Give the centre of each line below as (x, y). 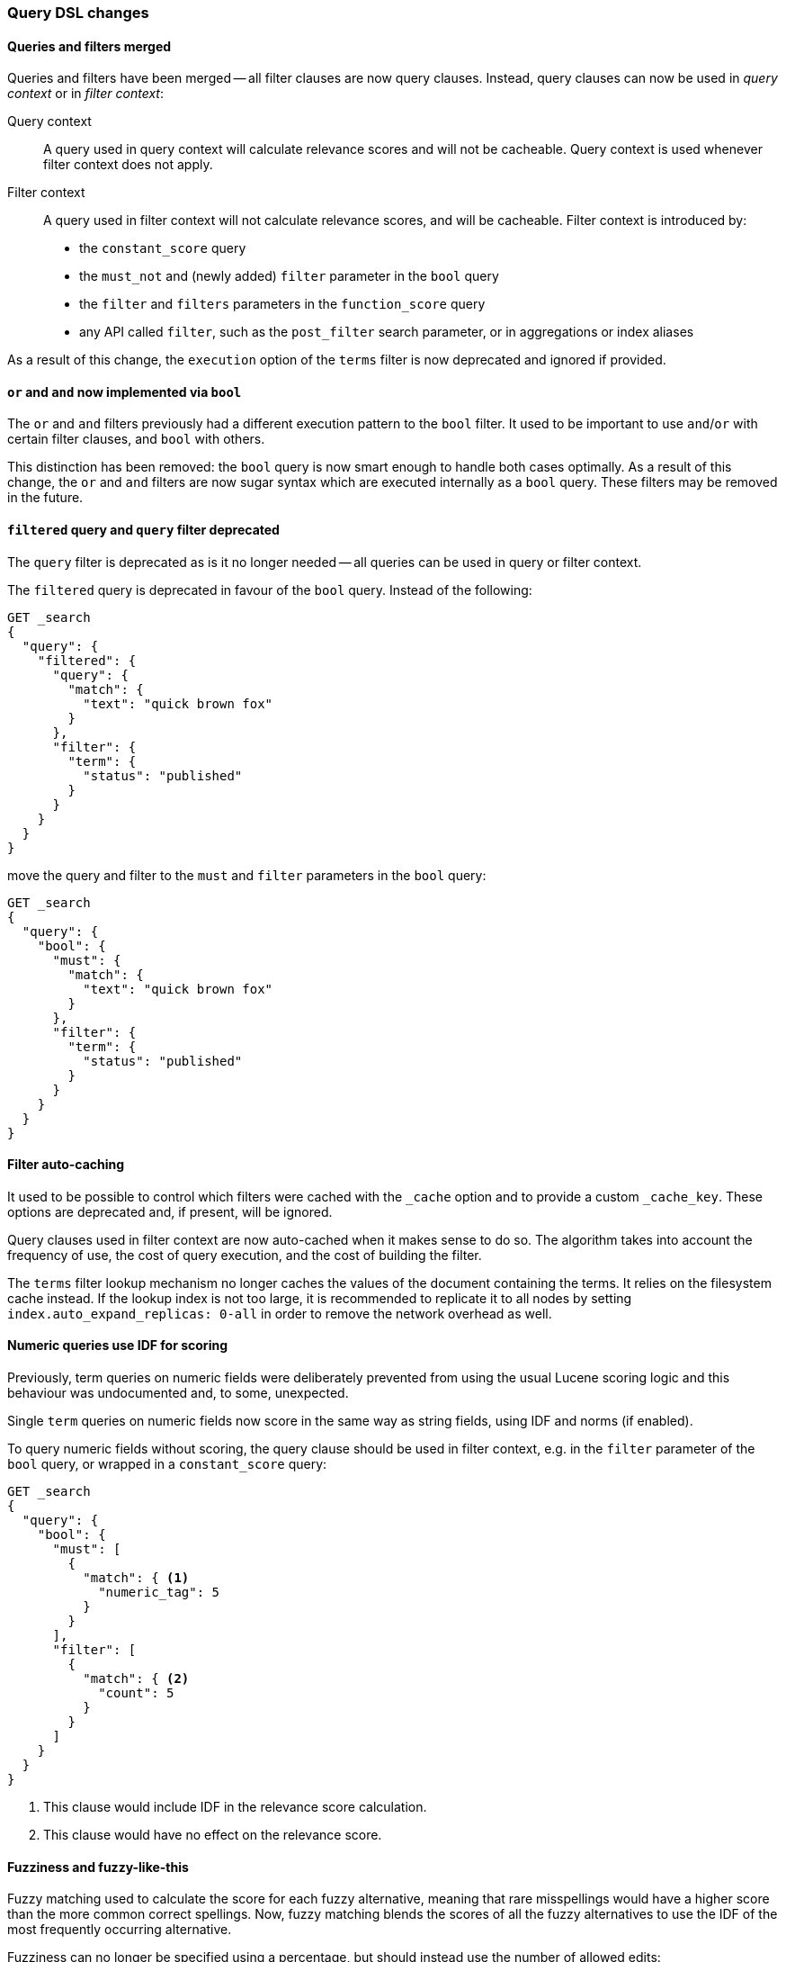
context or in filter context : (85, 94)
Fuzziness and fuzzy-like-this (98, 1867)
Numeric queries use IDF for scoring (117, 1345)
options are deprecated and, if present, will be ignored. (170, 1211)
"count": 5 (136, 1693)
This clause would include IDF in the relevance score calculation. (235, 1807)
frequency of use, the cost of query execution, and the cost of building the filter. (245, 1255)
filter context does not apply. (128, 165)
